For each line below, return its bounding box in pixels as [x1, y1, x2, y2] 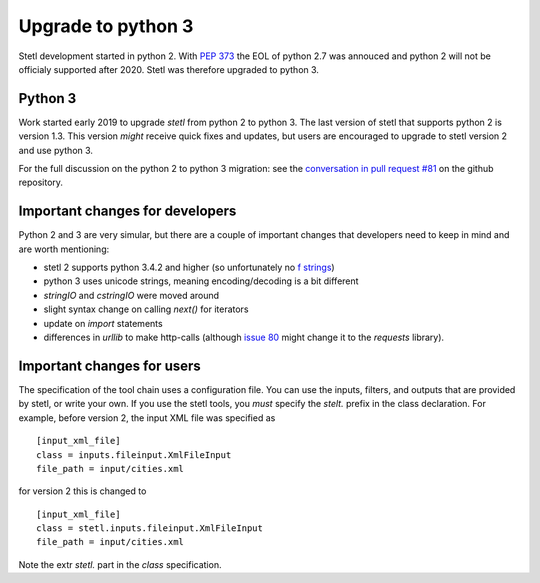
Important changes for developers [18, 203, 237, 220]
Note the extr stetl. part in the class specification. [18, 558, 222, 570]
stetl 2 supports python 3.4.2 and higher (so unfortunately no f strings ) [43, 261, 335, 274]
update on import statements [43, 317, 164, 329]
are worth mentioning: [18, 243, 110, 255]
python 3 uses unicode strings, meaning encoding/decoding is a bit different [43, 275, 359, 287]
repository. [18, 176, 64, 189]
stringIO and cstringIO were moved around [43, 289, 220, 301]
